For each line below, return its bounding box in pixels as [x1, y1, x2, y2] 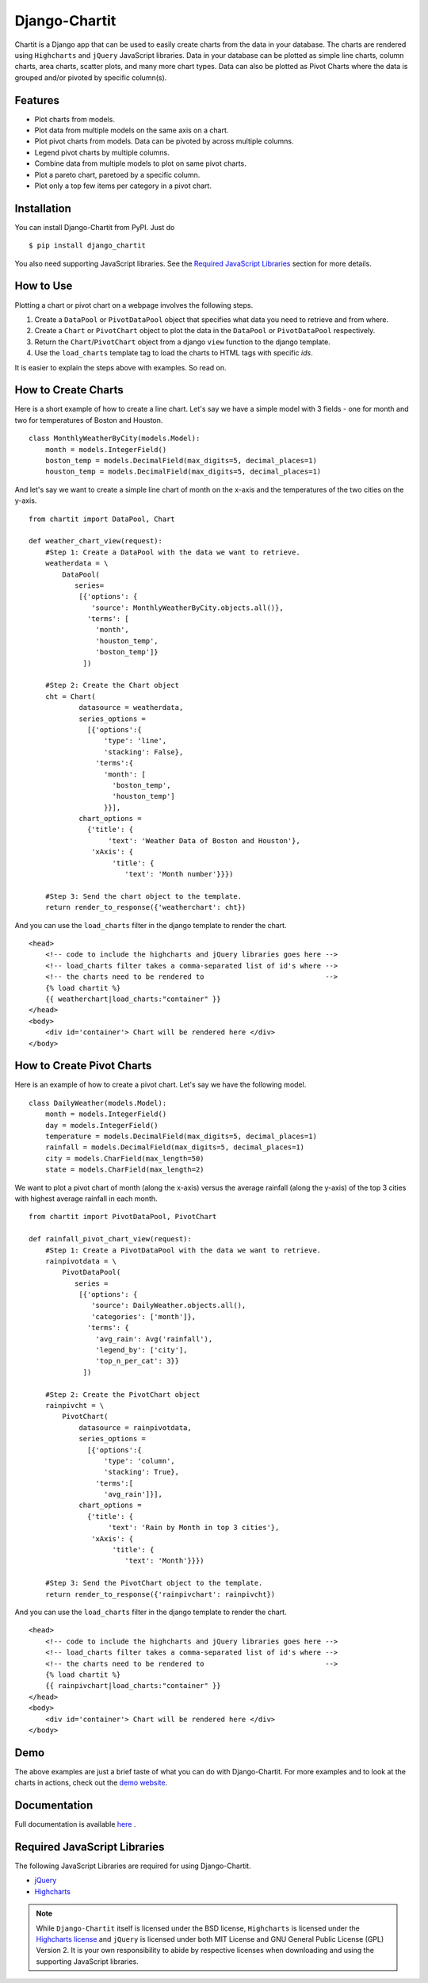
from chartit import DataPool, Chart [29, 514, 176, 524]
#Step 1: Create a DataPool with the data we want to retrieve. [44, 547, 300, 557]
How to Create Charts [14, 383, 124, 397]
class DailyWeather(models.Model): [29, 1099, 167, 1107]
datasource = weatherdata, [78, 703, 184, 712]
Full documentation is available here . [14, 1820, 136, 1829]
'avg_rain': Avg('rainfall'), [95, 1334, 213, 1344]
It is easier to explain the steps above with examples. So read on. [14, 362, 227, 372]
